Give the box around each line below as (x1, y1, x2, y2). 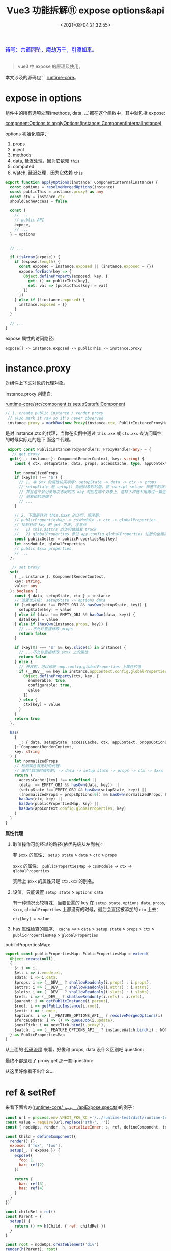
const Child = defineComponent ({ (5, 1134, 76, 1139)
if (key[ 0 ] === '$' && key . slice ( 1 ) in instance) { (14, 645, 126, 650)
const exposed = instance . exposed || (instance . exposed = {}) (18, 264, 154, 269)
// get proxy (12, 451, 40, 457)
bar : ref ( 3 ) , (18, 1181, 47, 1186)
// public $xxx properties (14, 546, 72, 551)
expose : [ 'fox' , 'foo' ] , (10, 1143, 63, 1148)
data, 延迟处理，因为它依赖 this (12, 158, 80, 164)
